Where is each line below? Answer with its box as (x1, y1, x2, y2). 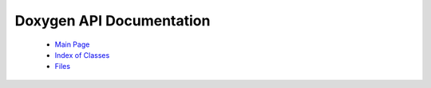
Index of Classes (54, 50, 110, 59)
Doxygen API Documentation (14, 12, 211, 29)
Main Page (54, 40, 90, 49)
